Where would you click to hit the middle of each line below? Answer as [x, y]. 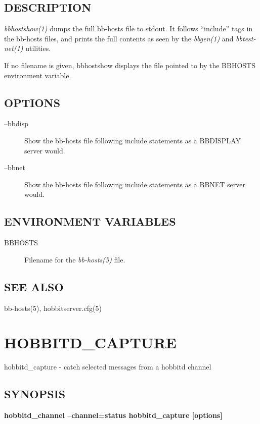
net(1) [14, 48]
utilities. [38, 48]
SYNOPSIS [35, 394]
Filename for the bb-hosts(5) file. [75, 259]
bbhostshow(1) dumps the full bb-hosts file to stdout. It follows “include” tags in [128, 29]
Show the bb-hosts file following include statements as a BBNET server [135, 184]
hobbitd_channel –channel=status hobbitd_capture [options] [113, 415]
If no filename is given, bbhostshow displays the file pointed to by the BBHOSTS [130, 65]
